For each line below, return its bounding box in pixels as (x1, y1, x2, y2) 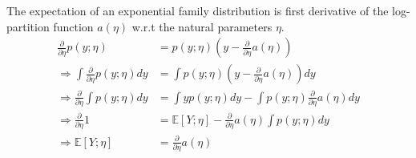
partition (6, 18, 50, 34)
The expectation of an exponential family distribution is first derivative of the (6, 2, 389, 18)
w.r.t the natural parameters (131, 18, 273, 34)
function (53, 18, 94, 34)
